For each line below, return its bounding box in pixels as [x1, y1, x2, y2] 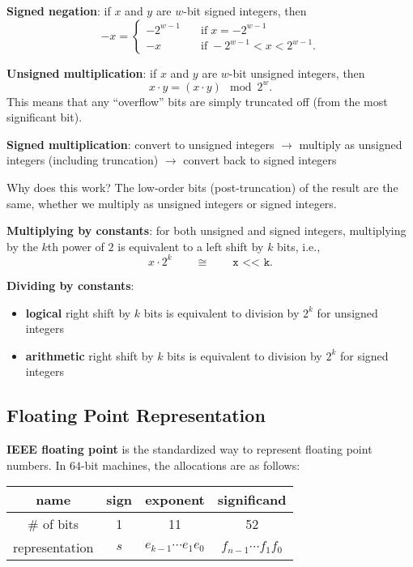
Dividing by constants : [6, 276, 134, 293]
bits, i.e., [277, 237, 321, 254]
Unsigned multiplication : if [6, 64, 157, 81]
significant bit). [6, 109, 83, 126]
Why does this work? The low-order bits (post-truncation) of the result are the [6, 179, 398, 196]
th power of [47, 237, 104, 254]
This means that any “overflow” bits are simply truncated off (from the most [6, 92, 388, 109]
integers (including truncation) [6, 151, 159, 168]
